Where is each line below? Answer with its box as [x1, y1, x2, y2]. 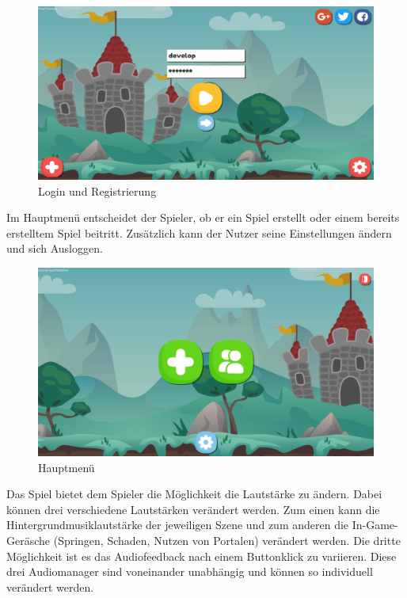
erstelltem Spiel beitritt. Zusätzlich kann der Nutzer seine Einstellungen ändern [6, 224, 392, 241]
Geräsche [6, 532, 51, 549]
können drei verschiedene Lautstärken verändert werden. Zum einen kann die [6, 501, 380, 517]
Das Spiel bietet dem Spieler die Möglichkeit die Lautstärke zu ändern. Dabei [6, 486, 382, 502]
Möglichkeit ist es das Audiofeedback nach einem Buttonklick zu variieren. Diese [6, 547, 397, 564]
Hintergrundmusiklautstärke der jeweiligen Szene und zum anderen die [6, 516, 349, 533]
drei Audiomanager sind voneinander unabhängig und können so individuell [6, 563, 373, 580]
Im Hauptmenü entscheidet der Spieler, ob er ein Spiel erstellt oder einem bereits [6, 209, 400, 226]
